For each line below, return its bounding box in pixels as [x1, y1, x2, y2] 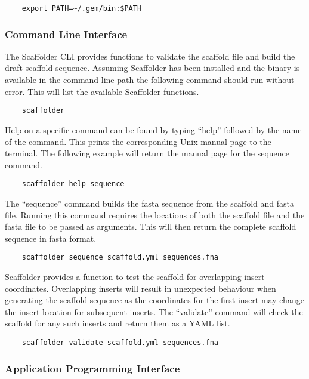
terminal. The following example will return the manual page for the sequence [5, 147, 290, 159]
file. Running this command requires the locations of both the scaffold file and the [5, 208, 305, 221]
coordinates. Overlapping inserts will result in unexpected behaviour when [5, 282, 276, 294]
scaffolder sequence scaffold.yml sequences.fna [21, 253, 218, 262]
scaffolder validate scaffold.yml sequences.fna [21, 338, 218, 347]
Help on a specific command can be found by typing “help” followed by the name [5, 123, 302, 135]
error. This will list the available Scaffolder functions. [5, 85, 199, 97]
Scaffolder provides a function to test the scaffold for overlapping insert [5, 270, 265, 282]
